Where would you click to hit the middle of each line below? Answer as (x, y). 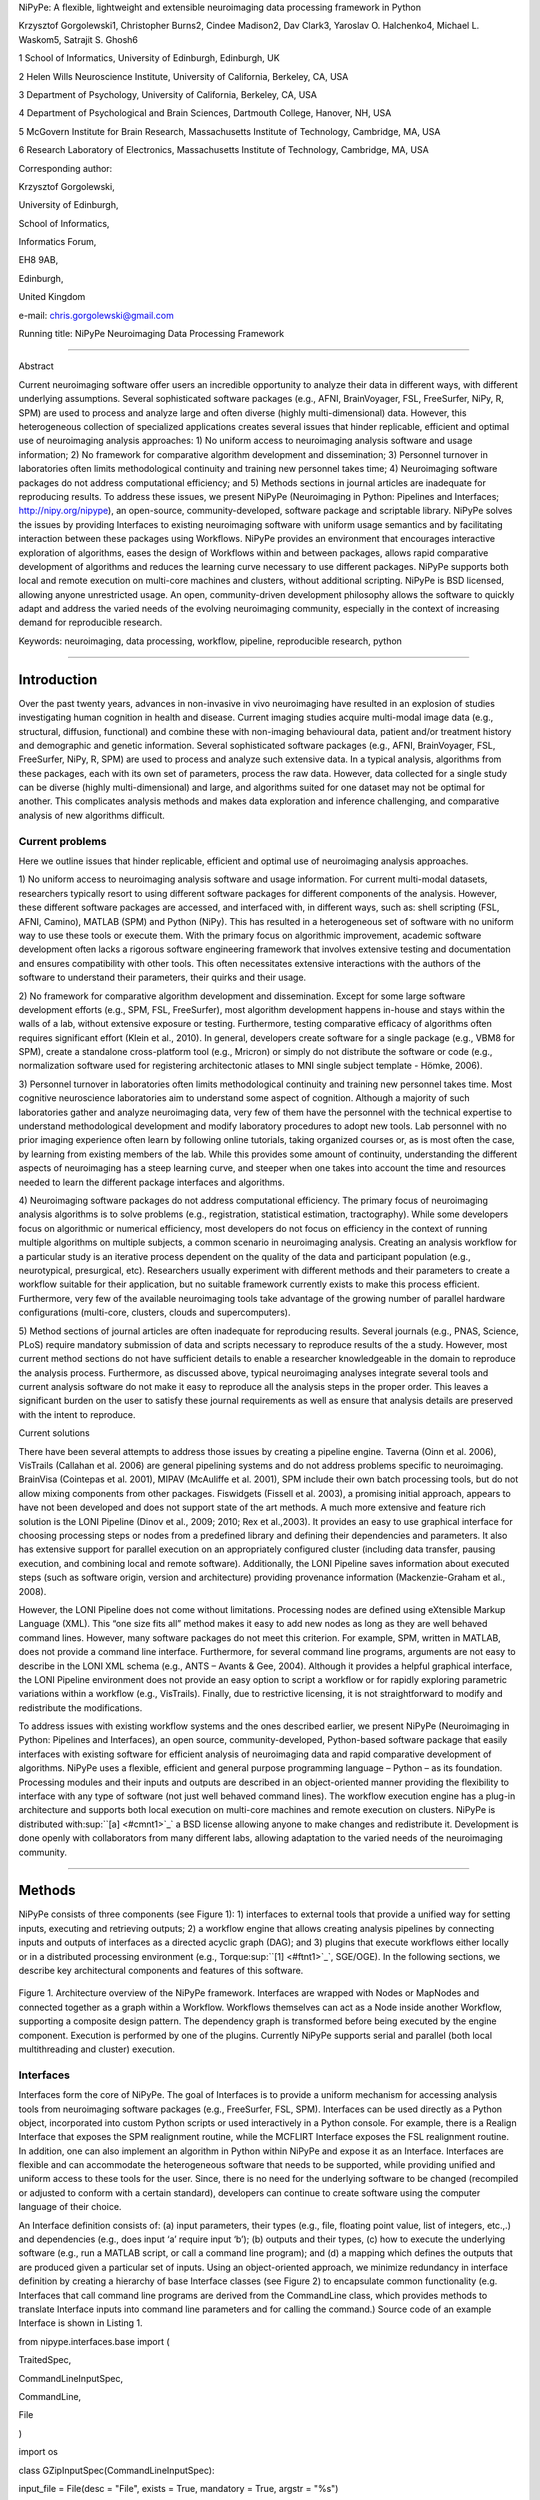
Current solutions (54, 1433)
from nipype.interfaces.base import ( (94, 2341)
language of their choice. (70, 2207)
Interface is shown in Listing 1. (81, 2323)
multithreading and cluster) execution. (96, 2049)
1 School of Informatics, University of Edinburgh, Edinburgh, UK (149, 58)
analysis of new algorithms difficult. (91, 815)
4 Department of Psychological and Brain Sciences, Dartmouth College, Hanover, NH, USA (205, 113)
